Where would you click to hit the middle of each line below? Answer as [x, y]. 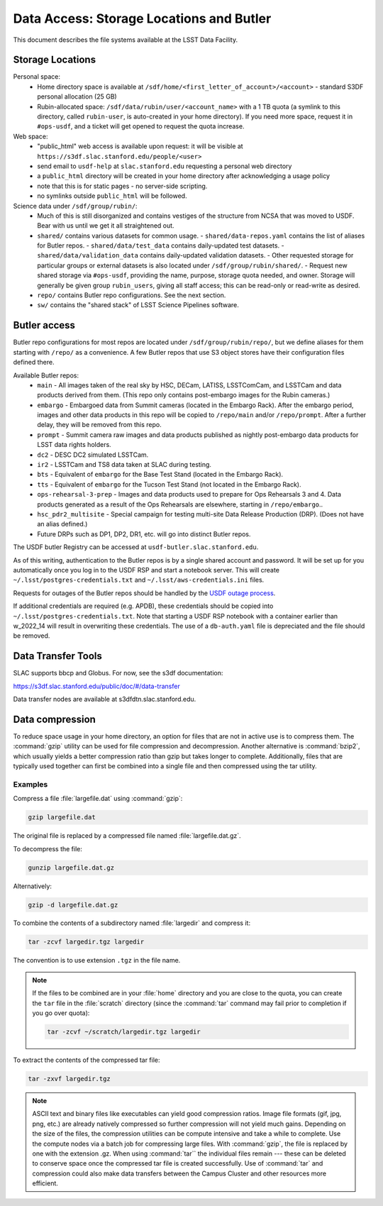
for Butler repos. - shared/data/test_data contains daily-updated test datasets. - [161, 245]
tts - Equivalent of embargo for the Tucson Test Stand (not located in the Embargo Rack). [169, 484]
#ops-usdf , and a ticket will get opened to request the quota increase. [141, 126]
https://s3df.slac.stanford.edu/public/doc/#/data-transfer [96, 686]
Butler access [44, 325]
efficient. [45, 1183]
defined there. [34, 363]
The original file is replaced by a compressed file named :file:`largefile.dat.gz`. [127, 836]
